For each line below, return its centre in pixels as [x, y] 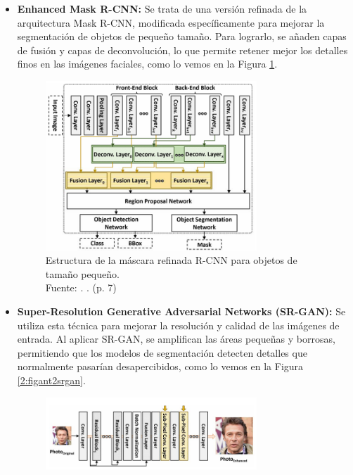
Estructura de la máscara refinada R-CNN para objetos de [171, 260]
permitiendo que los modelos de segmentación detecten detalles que [162, 352]
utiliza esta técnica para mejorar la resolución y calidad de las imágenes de [178, 325]
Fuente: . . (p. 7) [81, 287]
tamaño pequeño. [82, 273]
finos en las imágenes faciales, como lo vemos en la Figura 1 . [147, 64]
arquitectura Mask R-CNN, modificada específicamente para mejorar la [171, 22]
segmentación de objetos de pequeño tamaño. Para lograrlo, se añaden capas [182, 36]
